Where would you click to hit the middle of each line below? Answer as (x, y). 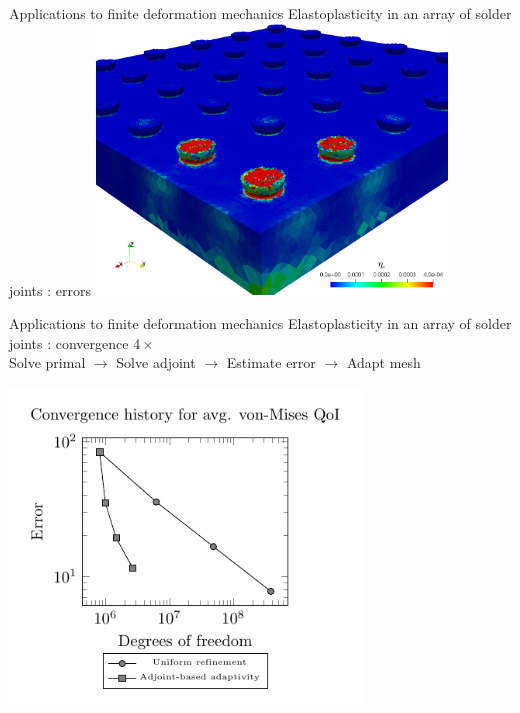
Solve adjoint (156, 362)
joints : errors (50, 289)
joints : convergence (69, 342)
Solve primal (47, 362)
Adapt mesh (383, 362)
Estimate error (271, 362)
